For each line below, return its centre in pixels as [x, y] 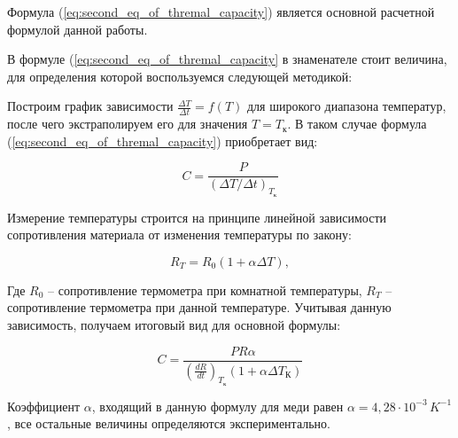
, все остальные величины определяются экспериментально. [169, 423]
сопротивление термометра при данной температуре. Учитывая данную [199, 307]
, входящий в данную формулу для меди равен [217, 406]
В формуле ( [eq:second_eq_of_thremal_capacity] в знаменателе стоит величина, [227, 59]
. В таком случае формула [357, 124]
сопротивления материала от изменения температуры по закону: [179, 235]
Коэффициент [44, 406]
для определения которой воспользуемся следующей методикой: [180, 76]
